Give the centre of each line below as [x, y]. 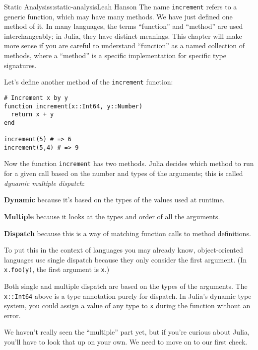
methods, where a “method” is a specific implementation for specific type [115, 55]
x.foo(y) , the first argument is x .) [57, 269]
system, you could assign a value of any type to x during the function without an [127, 306]
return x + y [32, 115]
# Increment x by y [36, 98]
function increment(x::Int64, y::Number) [73, 106]
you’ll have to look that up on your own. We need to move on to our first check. [126, 342]
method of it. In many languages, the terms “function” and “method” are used [124, 26]
